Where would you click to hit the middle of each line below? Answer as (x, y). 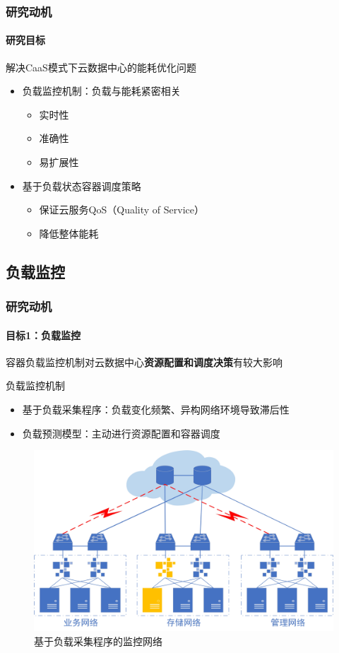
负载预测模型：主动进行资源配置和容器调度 (121, 433)
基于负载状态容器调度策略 (82, 186)
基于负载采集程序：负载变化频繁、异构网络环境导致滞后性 (156, 409)
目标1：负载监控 (43, 335)
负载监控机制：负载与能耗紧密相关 (101, 91)
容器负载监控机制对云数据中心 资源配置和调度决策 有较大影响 (144, 361)
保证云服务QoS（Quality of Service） (121, 210)
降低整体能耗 (69, 233)
